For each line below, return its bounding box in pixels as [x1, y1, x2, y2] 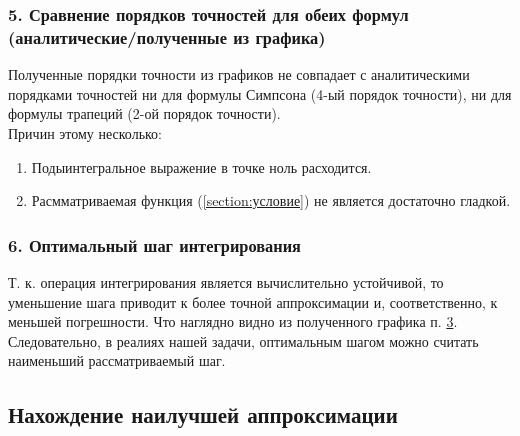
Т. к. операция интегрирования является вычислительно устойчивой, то [8, 271, 444, 292]
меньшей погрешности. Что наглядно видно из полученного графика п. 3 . [8, 311, 458, 332]
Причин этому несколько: [8, 122, 163, 143]
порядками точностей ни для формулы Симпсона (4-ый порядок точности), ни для [8, 83, 512, 104]
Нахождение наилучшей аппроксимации [8, 399, 398, 430]
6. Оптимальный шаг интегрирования [8, 232, 301, 257]
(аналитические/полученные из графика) [8, 24, 326, 49]
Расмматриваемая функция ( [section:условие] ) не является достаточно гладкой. [31, 190, 511, 211]
